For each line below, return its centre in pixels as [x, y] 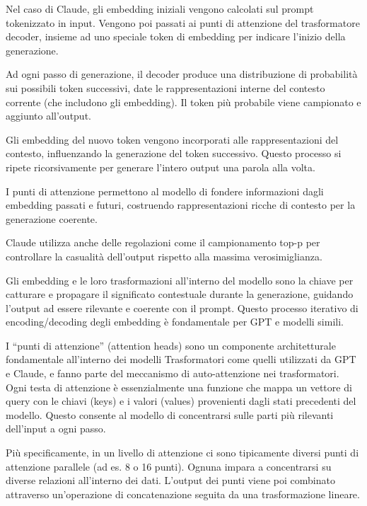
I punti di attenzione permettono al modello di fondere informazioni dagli [165, 191]
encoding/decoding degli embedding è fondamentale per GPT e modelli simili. [175, 322]
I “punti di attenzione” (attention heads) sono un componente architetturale [171, 345]
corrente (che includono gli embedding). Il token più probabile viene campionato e [183, 102]
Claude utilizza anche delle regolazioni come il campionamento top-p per [163, 242]
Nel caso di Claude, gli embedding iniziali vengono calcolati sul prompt [160, 8]
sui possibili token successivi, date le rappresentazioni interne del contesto [165, 87]
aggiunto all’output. [48, 116]
